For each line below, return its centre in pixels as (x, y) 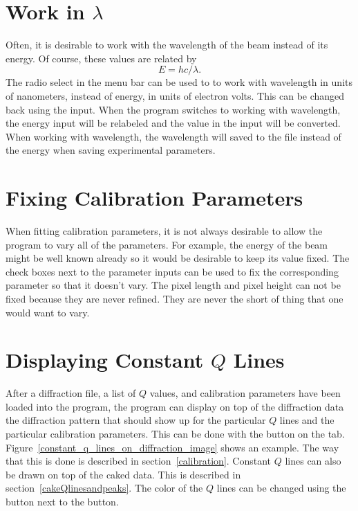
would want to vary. (48, 312)
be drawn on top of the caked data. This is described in (123, 474)
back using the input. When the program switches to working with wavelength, (173, 109)
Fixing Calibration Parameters (154, 198)
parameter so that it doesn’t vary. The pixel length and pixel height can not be (173, 285)
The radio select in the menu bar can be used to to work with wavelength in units (179, 82)
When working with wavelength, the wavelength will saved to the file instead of (173, 136)
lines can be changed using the (281, 488)
